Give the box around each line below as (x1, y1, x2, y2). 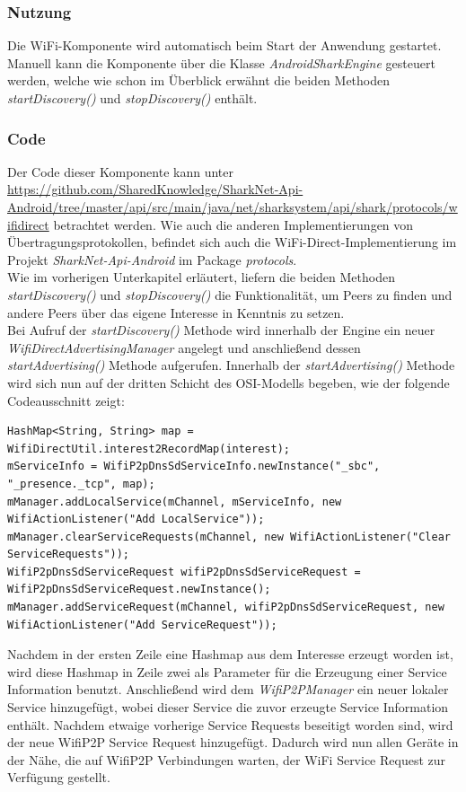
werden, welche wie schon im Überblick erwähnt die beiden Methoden (7, 71, 391, 90)
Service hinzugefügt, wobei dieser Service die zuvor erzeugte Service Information (7, 698, 449, 717)
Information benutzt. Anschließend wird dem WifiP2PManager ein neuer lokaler (7, 680, 449, 699)
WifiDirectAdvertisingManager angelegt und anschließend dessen (7, 338, 361, 356)
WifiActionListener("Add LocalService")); (7, 513, 265, 526)
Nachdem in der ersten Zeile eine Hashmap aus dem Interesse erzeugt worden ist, (7, 645, 453, 664)
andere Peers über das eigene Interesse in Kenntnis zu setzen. (7, 303, 345, 321)
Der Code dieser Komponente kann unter (7, 162, 233, 180)
